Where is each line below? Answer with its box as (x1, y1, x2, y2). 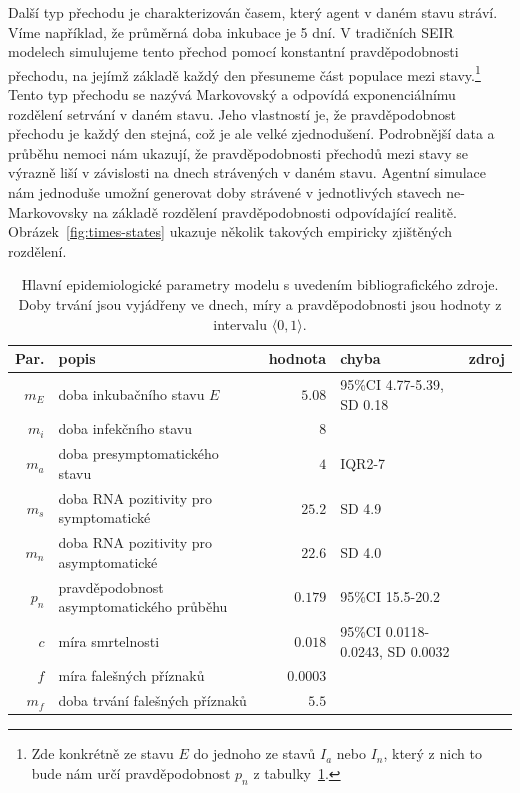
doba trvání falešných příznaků (58, 690, 247, 711)
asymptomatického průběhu (58, 596, 228, 617)
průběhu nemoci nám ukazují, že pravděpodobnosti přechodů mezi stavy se (8, 142, 469, 163)
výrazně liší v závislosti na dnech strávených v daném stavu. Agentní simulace (8, 162, 487, 183)
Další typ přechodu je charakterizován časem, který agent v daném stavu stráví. (8, 2, 498, 22)
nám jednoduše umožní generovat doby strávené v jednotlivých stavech (8, 182, 442, 202)
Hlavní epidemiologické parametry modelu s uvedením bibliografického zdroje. (21, 274, 499, 295)
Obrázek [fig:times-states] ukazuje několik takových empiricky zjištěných (8, 221, 453, 242)
